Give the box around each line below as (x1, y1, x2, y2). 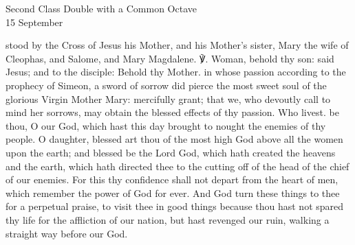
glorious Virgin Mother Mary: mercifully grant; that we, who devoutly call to (6, 91, 331, 106)
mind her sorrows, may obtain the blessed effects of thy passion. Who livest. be (6, 105, 339, 119)
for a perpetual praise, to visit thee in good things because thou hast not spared (6, 199, 344, 213)
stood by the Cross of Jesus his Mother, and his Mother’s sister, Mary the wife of (6, 38, 349, 52)
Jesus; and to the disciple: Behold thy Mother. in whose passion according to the (6, 65, 346, 79)
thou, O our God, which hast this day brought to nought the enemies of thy (6, 118, 326, 132)
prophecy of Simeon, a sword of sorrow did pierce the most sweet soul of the (6, 78, 327, 92)
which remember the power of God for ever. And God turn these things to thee (6, 185, 340, 200)
